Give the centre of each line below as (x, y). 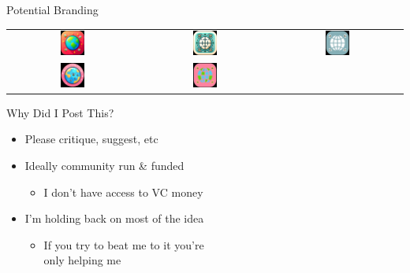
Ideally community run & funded (104, 166)
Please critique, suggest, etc (91, 139)
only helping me (82, 260)
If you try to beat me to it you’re (124, 244)
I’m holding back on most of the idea (114, 218)
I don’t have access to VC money (123, 192)
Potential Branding (52, 9)
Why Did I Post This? (60, 112)
